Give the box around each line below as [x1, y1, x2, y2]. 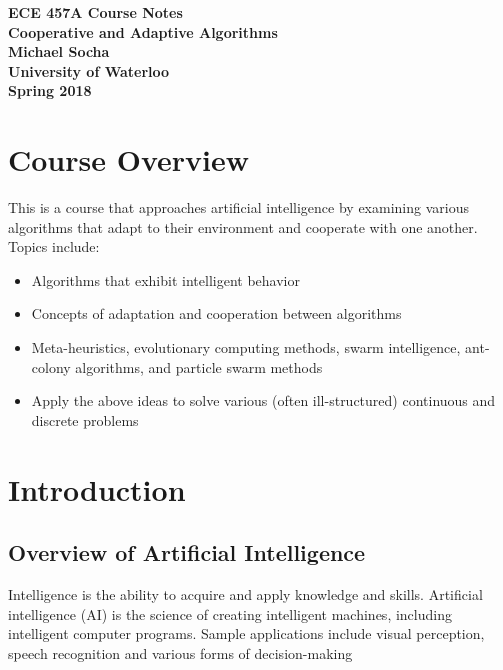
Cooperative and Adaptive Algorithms [8, 21, 278, 42]
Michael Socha [8, 41, 110, 62]
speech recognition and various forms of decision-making [8, 642, 353, 663]
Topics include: [8, 236, 100, 257]
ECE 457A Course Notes [8, 2, 183, 22]
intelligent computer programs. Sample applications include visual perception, [8, 623, 485, 644]
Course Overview [8, 139, 249, 180]
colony [31, 356, 71, 377]
